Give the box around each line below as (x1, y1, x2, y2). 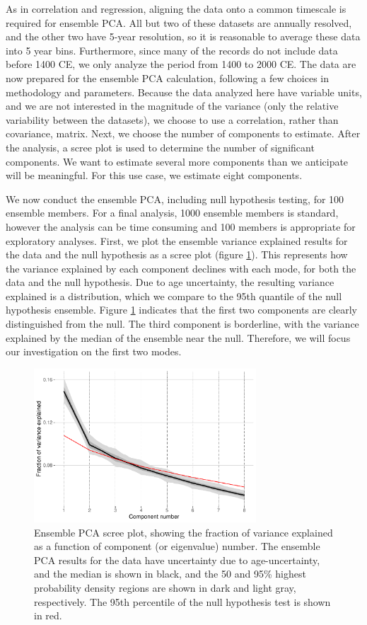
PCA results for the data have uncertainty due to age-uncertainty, (34, 552, 320, 567)
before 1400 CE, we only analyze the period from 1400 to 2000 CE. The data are (6, 57, 356, 71)
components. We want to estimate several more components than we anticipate (6, 154, 349, 168)
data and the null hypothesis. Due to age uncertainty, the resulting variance (6, 275, 334, 289)
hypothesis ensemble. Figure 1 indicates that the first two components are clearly (6, 302, 357, 317)
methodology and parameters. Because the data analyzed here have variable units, (6, 84, 362, 99)
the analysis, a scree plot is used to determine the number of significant (6, 139, 315, 154)
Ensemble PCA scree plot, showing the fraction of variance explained (34, 524, 333, 539)
